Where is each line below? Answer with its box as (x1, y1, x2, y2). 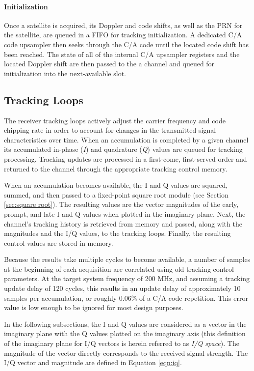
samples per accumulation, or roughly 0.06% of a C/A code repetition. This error (4, 292, 248, 303)
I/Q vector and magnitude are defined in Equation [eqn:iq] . (4, 357, 182, 368)
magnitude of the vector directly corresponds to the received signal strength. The (4, 347, 248, 358)
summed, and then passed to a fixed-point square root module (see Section (4, 189, 229, 200)
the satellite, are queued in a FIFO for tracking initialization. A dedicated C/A (4, 29, 242, 40)
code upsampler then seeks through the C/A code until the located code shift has (4, 39, 249, 49)
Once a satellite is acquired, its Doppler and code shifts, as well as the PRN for (4, 20, 243, 30)
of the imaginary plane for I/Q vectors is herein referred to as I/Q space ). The (4, 338, 239, 348)
